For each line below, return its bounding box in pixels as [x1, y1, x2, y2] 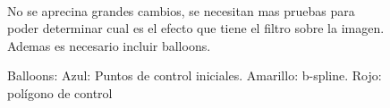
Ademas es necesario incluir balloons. [7, 36, 211, 54]
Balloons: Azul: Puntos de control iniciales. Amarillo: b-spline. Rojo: [7, 66, 382, 85]
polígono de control [7, 83, 113, 102]
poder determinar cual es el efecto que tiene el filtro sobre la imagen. [7, 19, 385, 37]
